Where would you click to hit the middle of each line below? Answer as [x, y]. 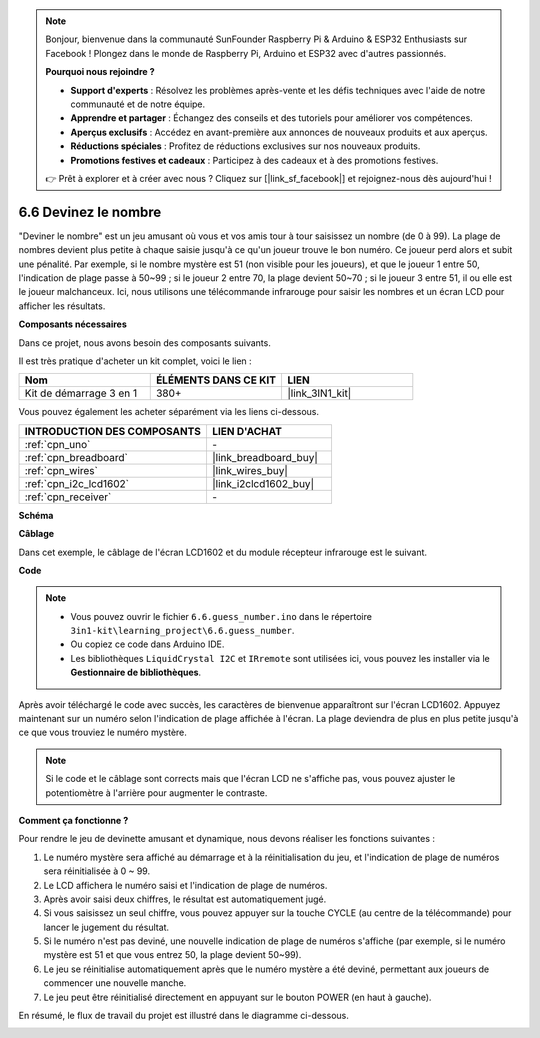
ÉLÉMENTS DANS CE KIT [216, 380]
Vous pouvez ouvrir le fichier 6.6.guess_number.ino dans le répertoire [221, 616]
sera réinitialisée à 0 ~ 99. [96, 871]
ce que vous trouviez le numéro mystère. [102, 732]
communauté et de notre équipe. [138, 104]
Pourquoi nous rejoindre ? [100, 72]
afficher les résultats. [62, 306]
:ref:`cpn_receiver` [68, 497]
